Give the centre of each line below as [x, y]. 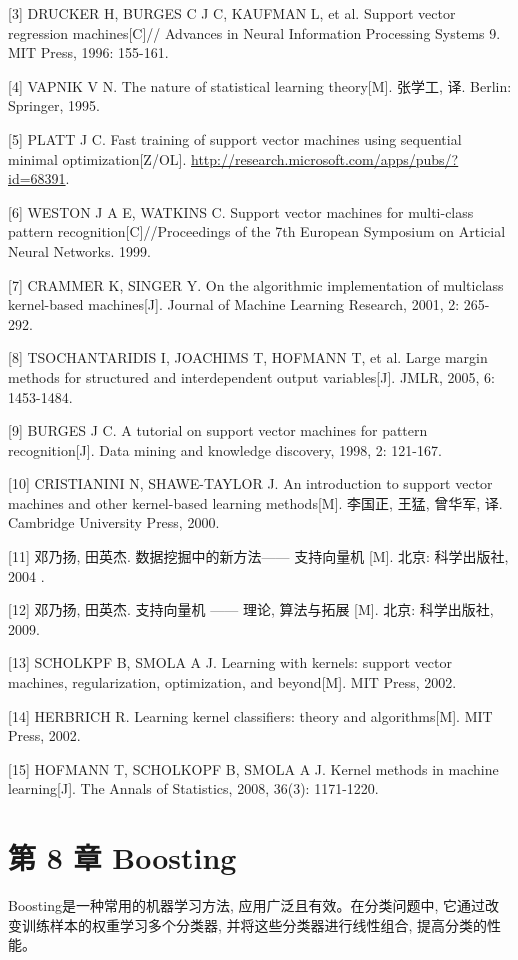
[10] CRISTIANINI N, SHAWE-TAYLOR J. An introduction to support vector [250, 483]
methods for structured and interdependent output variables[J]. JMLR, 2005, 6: [251, 376]
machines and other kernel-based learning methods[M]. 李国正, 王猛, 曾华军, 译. [255, 502]
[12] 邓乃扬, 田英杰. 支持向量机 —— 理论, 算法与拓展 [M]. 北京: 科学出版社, [251, 609]
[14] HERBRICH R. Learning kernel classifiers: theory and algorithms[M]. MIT [250, 715]
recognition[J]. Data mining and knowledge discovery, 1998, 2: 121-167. [225, 449]
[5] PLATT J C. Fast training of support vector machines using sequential [235, 138]
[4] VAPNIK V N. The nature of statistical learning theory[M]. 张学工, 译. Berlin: [260, 85]
